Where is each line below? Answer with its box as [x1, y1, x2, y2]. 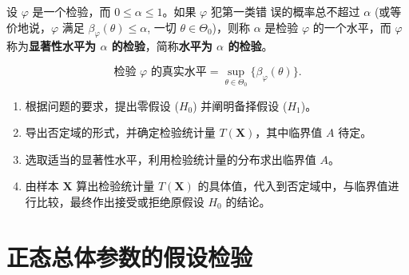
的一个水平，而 [312, 18, 391, 35]
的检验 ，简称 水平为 [111, 38, 212, 54]
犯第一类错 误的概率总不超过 [210, 3, 360, 19]
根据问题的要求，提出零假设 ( [25, 97, 179, 114]
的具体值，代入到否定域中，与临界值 [197, 177, 388, 194]
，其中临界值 [255, 124, 323, 141]
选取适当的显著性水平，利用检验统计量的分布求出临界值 [25, 150, 316, 167]
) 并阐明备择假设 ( [193, 97, 288, 114]
